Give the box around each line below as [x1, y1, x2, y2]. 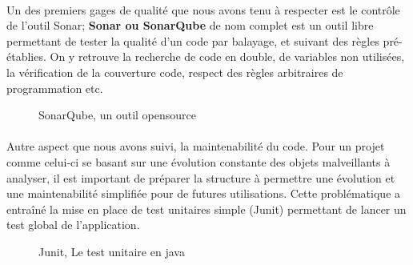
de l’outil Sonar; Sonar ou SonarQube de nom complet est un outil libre [6, 17, 374, 34]
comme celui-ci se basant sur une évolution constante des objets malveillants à [6, 153, 391, 170]
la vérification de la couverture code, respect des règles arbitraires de [6, 63, 343, 80]
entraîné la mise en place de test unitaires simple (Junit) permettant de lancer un [6, 200, 407, 217]
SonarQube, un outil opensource [38, 106, 196, 123]
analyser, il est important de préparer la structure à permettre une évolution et [6, 169, 395, 186]
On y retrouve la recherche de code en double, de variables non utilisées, [50, 48, 405, 65]
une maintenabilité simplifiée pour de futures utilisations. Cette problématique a [6, 185, 401, 202]
